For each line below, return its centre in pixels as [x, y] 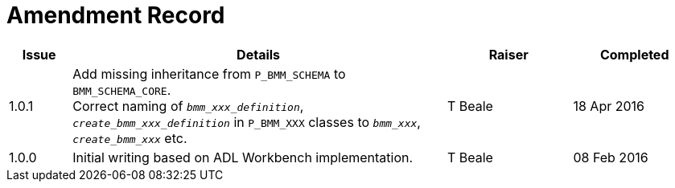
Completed [634, 54]
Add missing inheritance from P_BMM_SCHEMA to [209, 74]
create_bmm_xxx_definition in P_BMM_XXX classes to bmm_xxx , [247, 122]
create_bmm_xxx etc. [130, 138]
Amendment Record [116, 15]
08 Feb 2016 [611, 157]
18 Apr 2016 [609, 106]
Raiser [508, 54]
